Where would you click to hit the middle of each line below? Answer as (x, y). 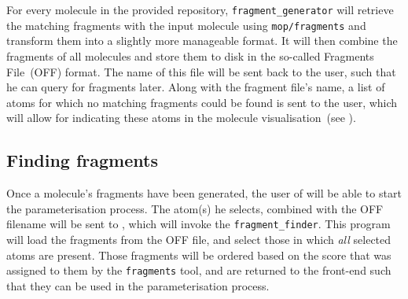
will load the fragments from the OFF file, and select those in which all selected (199, 239)
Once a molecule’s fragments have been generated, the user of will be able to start (204, 193)
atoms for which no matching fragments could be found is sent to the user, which (202, 102)
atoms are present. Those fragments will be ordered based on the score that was (199, 255)
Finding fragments (82, 160)
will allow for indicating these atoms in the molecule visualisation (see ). (181, 118)
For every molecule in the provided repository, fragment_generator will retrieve (200, 9)
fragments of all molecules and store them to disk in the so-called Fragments (190, 55)
